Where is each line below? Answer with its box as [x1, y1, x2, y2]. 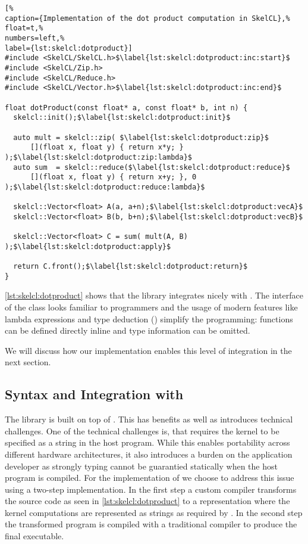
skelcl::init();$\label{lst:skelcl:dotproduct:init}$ [13, 113, 231, 122]
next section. [5, 356, 51, 368]
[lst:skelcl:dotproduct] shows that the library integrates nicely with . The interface [5, 289, 303, 301]
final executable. [5, 530, 64, 542]
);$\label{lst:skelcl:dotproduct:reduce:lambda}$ [5, 182, 205, 191]
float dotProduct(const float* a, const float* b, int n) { [5, 103, 248, 112]
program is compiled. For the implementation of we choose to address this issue [5, 471, 294, 484]
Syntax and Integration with [5, 385, 184, 403]
